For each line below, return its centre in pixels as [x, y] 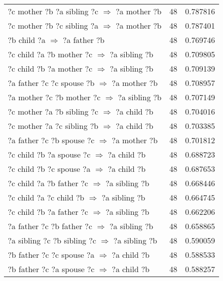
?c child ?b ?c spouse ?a [49, 169]
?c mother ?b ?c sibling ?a [53, 25]
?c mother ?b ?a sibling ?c [53, 11]
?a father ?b [84, 40]
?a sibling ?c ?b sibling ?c [52, 240]
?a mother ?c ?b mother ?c [54, 97]
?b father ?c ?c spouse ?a [51, 255]
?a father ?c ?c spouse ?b [51, 83]
